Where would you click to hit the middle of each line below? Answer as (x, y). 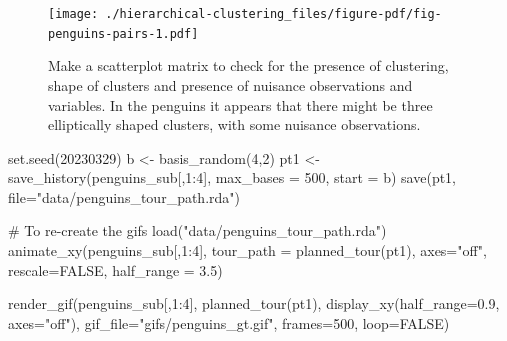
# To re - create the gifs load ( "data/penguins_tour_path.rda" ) (197, 230)
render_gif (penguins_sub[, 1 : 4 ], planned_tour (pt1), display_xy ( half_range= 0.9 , (254, 303)
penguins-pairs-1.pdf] (123, 33)
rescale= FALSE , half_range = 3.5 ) (115, 269)
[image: (73, 14)
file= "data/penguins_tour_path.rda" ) (124, 196)
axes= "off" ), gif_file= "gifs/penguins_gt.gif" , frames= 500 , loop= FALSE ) (229, 322)
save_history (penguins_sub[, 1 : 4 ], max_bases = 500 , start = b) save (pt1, (232, 177)
